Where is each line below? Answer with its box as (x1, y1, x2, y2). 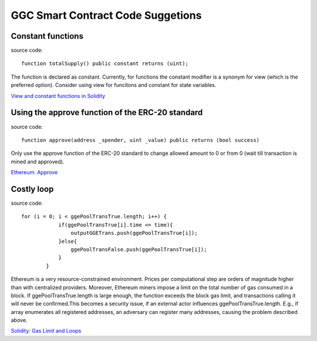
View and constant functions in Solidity (11, 92, 106, 99)
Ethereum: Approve (11, 169, 58, 176)
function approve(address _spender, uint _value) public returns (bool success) (21, 137, 260, 143)
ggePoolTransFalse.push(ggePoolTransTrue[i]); (70, 246, 207, 252)
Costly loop (11, 184, 54, 194)
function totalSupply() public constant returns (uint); (21, 60, 189, 67)
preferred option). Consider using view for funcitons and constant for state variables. (11, 82, 217, 89)
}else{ (58, 238, 77, 245)
